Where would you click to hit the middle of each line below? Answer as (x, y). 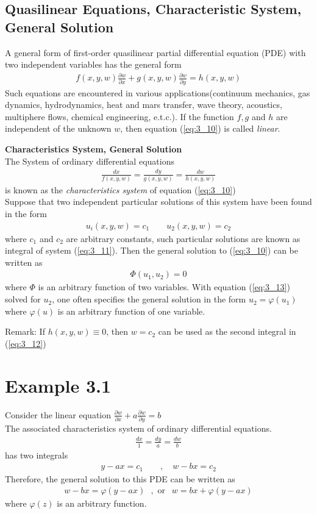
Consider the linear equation (58, 414)
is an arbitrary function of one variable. (131, 311)
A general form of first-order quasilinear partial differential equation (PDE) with (155, 52)
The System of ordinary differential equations (90, 161)
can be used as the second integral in (227, 331)
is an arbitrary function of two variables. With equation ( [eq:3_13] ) (164, 287)
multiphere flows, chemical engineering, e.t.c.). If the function (119, 116)
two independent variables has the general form (93, 64)
